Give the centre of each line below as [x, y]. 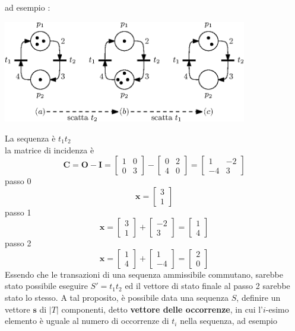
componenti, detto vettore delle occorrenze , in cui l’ [162, 309]
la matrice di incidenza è [50, 150]
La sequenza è [30, 138]
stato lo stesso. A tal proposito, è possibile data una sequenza [117, 298]
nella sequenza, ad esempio [229, 321]
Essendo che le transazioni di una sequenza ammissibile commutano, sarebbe [144, 274]
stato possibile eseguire [46, 286]
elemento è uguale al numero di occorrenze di [87, 321]
